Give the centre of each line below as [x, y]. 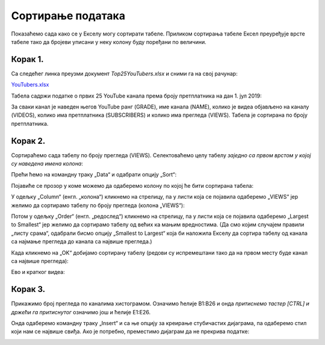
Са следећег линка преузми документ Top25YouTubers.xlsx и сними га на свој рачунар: [124, 73]
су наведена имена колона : [47, 164]
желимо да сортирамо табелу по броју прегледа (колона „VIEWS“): [98, 205]
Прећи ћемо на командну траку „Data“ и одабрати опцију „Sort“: [94, 175]
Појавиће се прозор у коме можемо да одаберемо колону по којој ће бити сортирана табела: [132, 185]
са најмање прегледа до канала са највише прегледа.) [82, 241]
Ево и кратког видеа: [38, 272]
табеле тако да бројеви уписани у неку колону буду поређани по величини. [109, 42]
